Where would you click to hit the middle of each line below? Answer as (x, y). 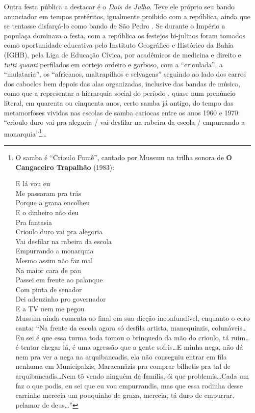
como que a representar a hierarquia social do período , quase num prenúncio (120, 93)
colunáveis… (229, 328)
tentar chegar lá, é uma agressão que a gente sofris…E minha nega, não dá (132, 347)
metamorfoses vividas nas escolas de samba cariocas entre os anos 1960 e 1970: (122, 112)
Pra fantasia (34, 222)
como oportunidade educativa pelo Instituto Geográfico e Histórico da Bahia (119, 45)
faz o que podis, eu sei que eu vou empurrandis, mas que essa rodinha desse (129, 385)
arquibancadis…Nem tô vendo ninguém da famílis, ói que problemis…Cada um (132, 376)
